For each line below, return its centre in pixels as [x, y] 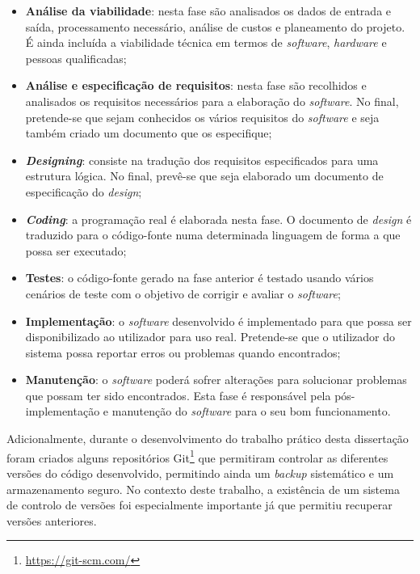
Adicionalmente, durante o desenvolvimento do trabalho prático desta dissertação [208, 439]
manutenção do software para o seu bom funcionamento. [251, 411]
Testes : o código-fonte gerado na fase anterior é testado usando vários [199, 278]
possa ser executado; [76, 250]
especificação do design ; [84, 191]
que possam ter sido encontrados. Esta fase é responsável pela [178, 395]
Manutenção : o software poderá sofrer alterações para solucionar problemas [216, 380]
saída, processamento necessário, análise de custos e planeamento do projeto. [215, 26]
